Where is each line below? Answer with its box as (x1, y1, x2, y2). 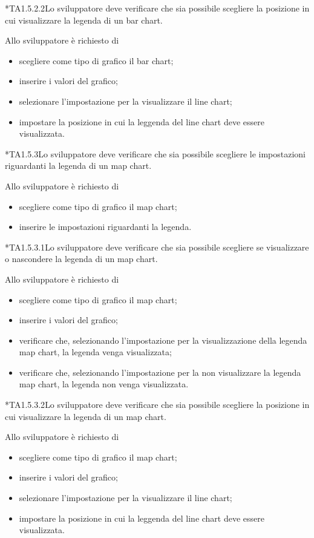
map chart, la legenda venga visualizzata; (19, 346, 172, 358)
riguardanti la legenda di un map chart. (5, 159, 152, 172)
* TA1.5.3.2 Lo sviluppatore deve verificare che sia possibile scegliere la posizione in (5, 398, 310, 411)
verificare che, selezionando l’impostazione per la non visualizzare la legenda (19, 366, 301, 378)
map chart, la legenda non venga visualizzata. (19, 378, 189, 390)
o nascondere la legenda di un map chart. (5, 252, 158, 265)
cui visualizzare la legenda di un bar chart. (5, 13, 163, 26)
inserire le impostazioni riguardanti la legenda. (19, 220, 192, 233)
